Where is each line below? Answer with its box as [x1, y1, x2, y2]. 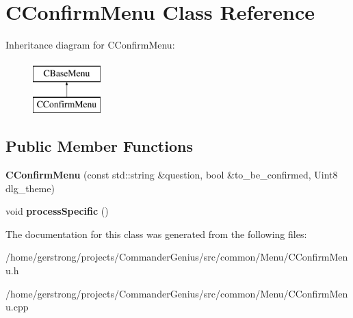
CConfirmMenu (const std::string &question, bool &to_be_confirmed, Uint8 [5, 168, 338, 182]
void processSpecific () [5, 204, 109, 218]
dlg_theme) [5, 181, 55, 195]
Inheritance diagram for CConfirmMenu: [5, 38, 175, 52]
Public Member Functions [5, 135, 193, 157]
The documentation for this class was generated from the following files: [5, 226, 307, 241]
